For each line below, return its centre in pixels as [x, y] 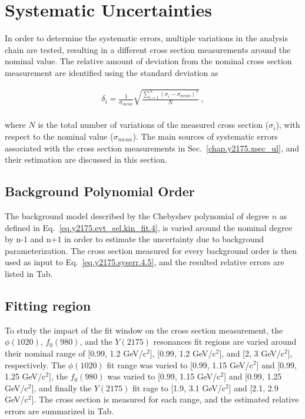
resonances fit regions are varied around [225, 342]
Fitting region [48, 305]
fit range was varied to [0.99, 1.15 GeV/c [180, 364]
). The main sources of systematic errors [205, 136]
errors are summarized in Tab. [59, 410]
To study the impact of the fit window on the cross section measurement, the [144, 330]
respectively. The [35, 364]
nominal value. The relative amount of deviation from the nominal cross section [148, 61]
